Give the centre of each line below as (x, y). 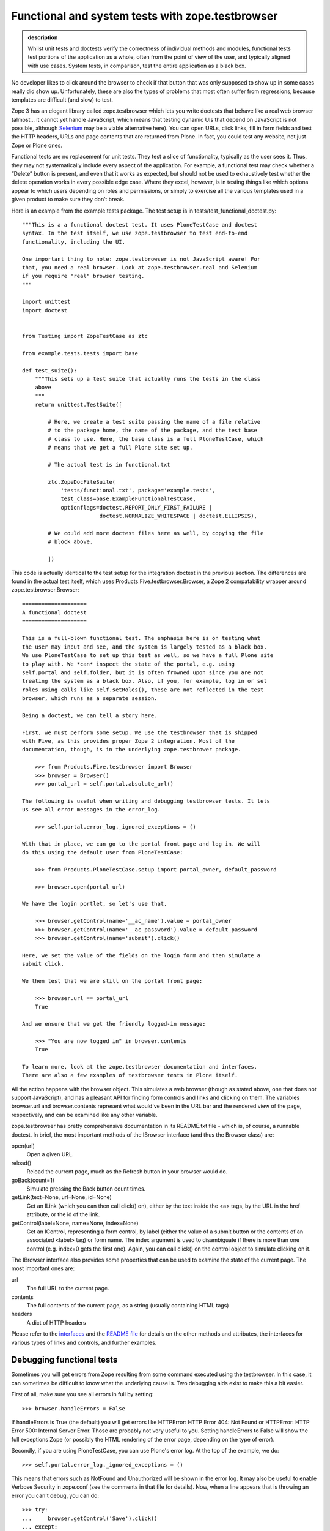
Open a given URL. (50, 1154)
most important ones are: (43, 1268)
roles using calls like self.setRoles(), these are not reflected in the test (143, 690)
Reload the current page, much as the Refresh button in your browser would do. (127, 1172)
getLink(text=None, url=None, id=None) (62, 1197)
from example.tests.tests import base (80, 353)
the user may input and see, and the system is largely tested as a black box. (145, 647)
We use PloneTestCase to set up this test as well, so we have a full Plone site (148, 656)
